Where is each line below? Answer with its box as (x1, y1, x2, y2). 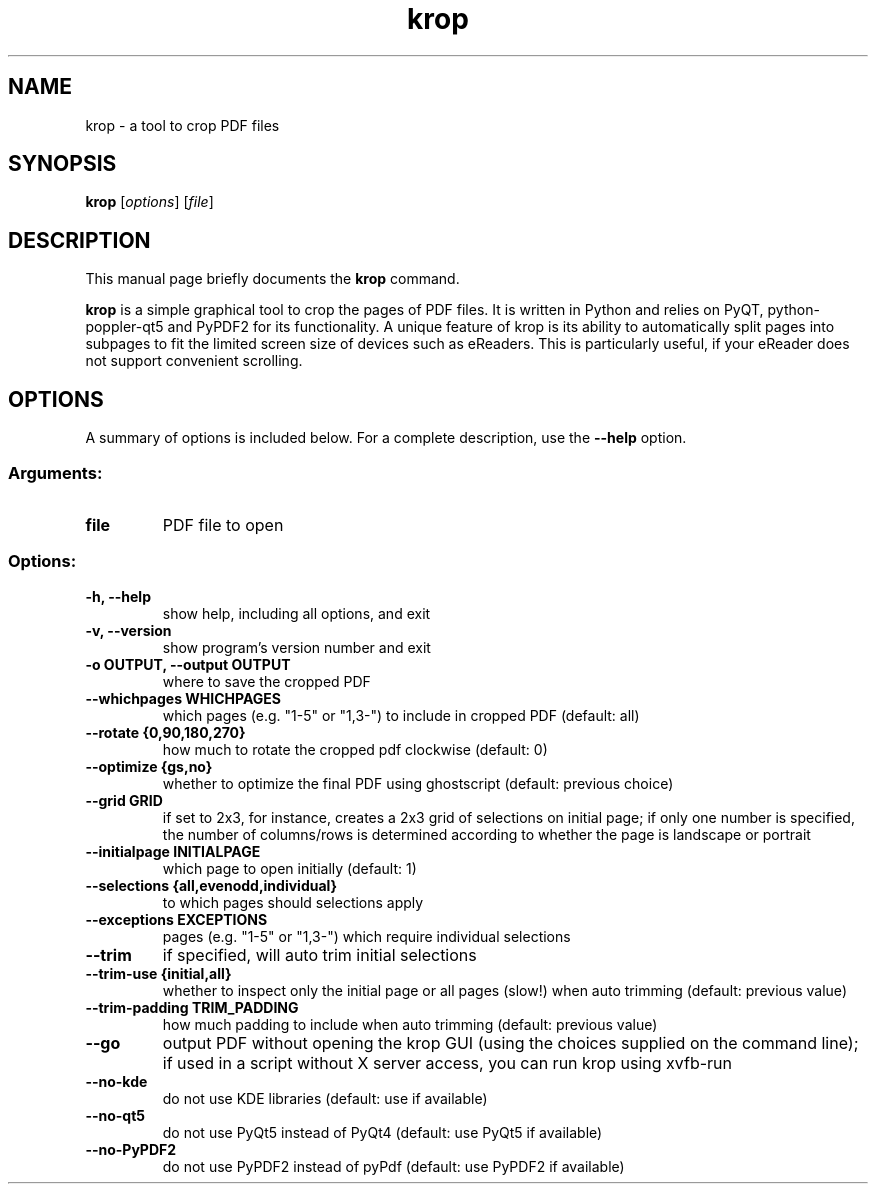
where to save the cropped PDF (162, 672, 371, 690)
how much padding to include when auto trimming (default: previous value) (162, 1015, 658, 1033)
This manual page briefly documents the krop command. (85, 270, 460, 288)
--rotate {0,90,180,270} (85, 723, 246, 741)
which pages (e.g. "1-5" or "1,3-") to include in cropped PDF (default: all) (162, 706, 640, 724)
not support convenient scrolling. (85, 352, 303, 370)
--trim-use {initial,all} (85, 964, 232, 982)
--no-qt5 (85, 1106, 145, 1124)
